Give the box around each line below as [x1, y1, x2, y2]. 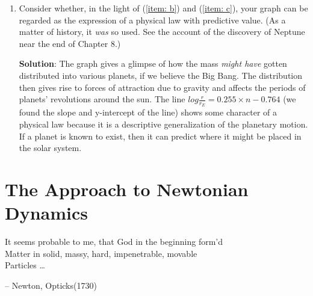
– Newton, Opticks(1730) [5, 279, 97, 291]
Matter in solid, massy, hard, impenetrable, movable [5, 247, 197, 259]
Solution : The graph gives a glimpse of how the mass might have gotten [19, 57, 287, 70]
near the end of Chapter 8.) [19, 37, 121, 49]
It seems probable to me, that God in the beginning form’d [5, 235, 223, 248]
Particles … [5, 259, 45, 271]
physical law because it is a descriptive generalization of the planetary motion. [19, 117, 308, 130]
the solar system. [19, 141, 82, 154]
